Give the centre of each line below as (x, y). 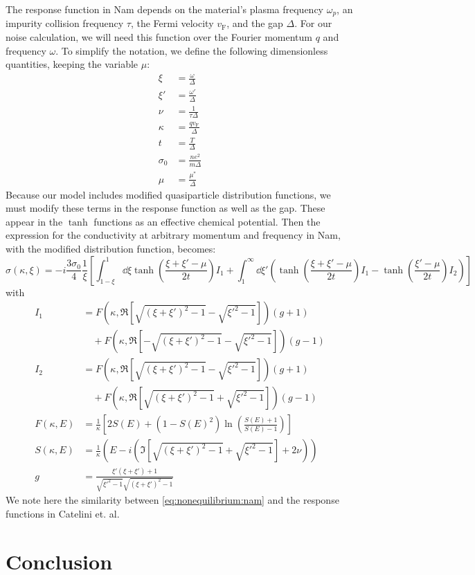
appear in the (34, 221)
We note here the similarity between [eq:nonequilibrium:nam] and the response (172, 500)
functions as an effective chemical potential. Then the (207, 221)
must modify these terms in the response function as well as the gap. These (165, 208)
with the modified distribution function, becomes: (111, 248)
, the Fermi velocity (172, 23)
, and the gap (255, 23)
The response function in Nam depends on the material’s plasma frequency (165, 9)
